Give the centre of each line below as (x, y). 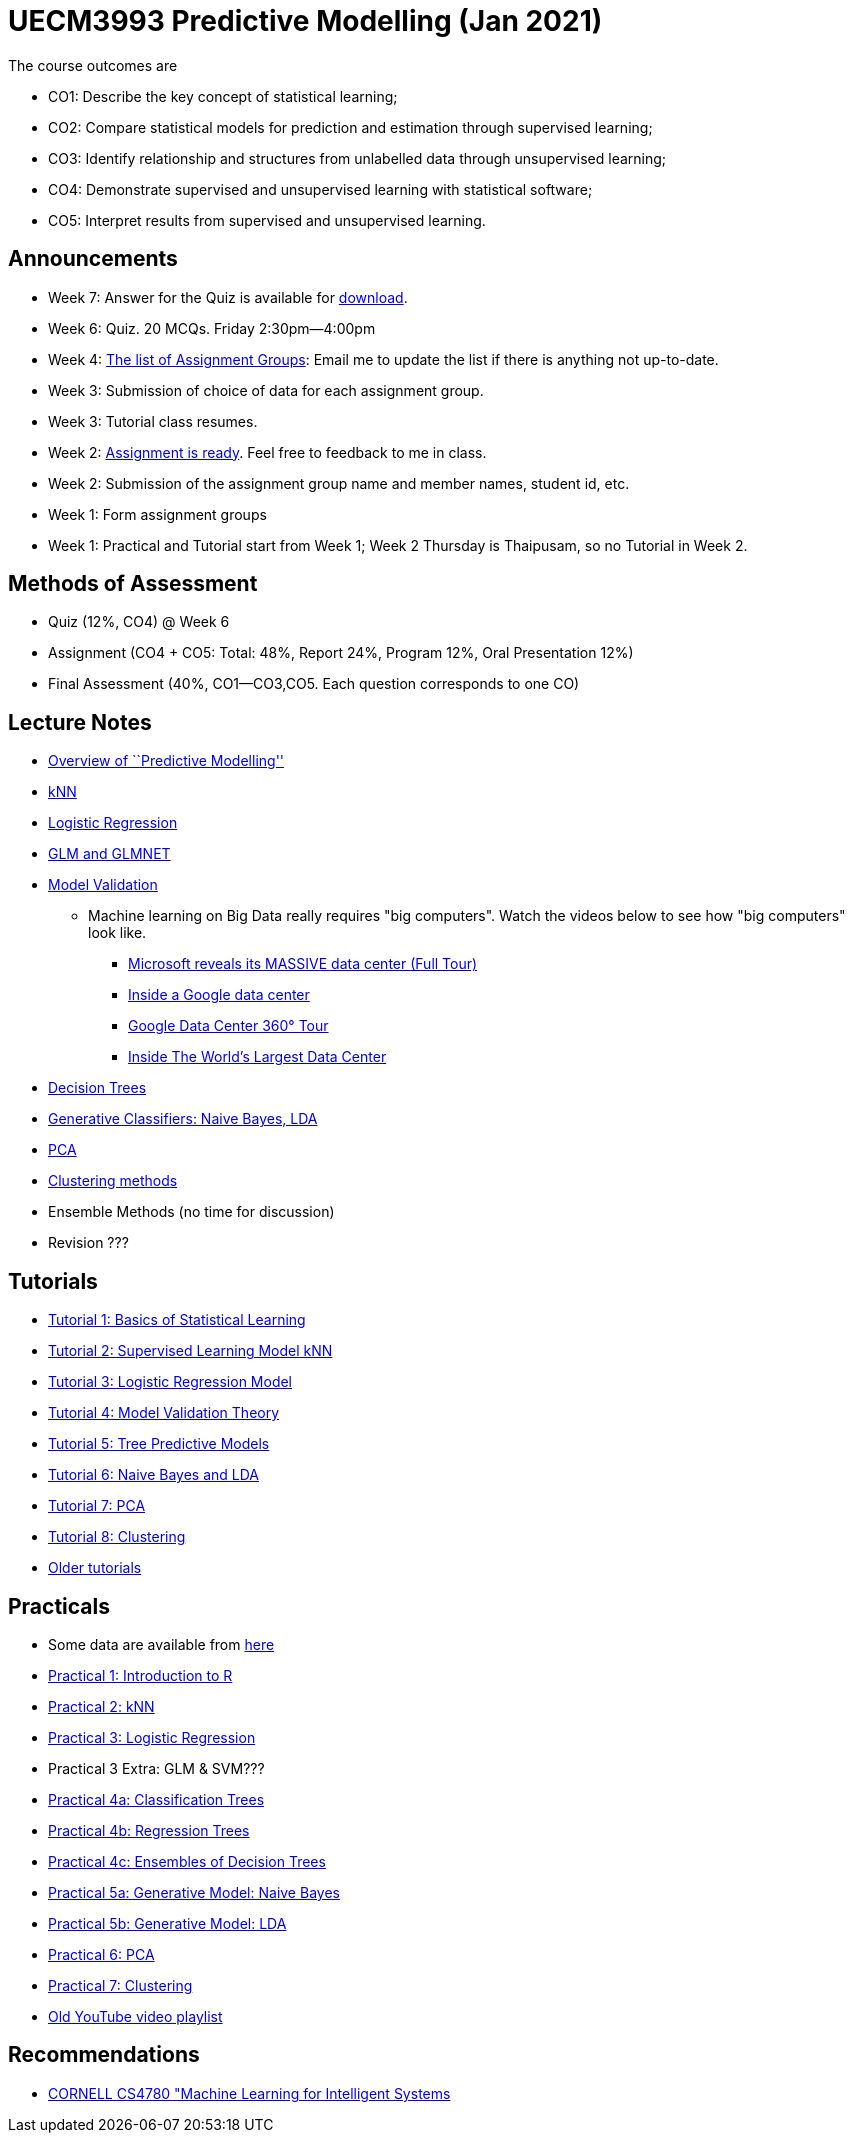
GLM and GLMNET (109, 854)
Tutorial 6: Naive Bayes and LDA (153, 1475)
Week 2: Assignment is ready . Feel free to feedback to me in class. (267, 452)
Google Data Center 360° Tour (228, 1026)
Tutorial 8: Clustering (117, 1537)
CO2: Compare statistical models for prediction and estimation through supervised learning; (350, 127)
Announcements (93, 259)
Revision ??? (88, 1243)
